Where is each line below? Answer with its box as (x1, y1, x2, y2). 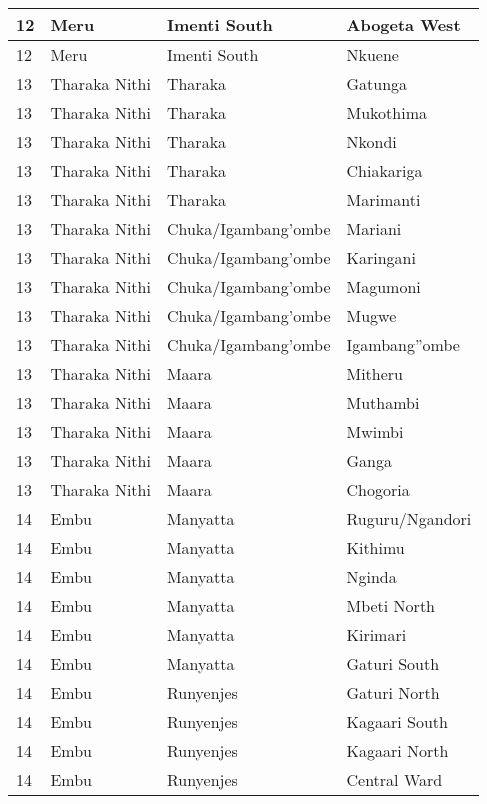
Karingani (346, 246, 416, 269)
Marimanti (346, 188, 421, 211)
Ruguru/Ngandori (346, 507, 472, 530)
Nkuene (346, 43, 399, 66)
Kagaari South (346, 710, 448, 733)
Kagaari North (346, 739, 449, 762)
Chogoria (346, 478, 410, 501)
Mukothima (346, 101, 427, 124)
